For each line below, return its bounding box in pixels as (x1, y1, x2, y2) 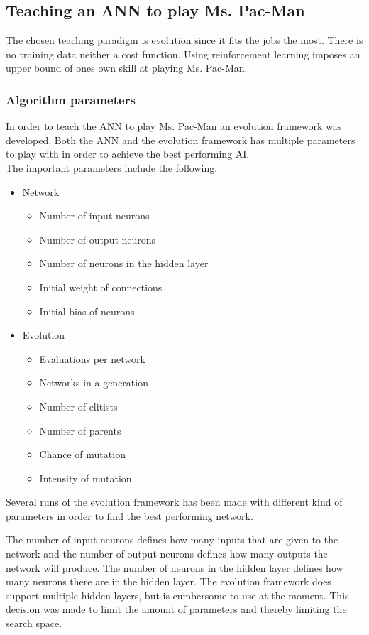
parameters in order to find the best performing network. (6, 508, 253, 523)
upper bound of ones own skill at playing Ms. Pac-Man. (6, 60, 248, 75)
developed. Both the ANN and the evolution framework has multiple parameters (6, 132, 356, 147)
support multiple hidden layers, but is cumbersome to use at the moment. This (6, 587, 349, 602)
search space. (6, 616, 62, 631)
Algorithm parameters (6, 90, 136, 108)
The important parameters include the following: (6, 160, 218, 175)
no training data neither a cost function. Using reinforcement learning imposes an (6, 46, 360, 61)
